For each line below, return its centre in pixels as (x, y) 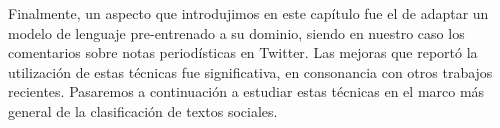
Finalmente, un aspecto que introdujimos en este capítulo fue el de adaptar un (248, 13)
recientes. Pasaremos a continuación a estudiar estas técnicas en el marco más (246, 91)
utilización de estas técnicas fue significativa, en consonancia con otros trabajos (250, 71)
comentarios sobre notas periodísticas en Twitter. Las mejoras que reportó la (243, 52)
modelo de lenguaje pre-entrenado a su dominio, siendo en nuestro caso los (236, 32)
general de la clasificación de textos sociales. (143, 110)
